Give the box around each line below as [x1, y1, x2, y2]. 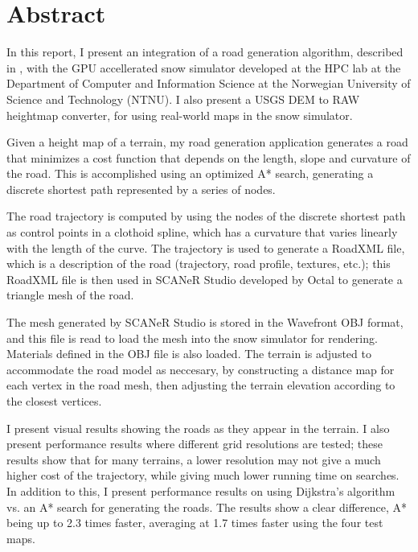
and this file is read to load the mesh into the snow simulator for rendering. [6, 329, 378, 346]
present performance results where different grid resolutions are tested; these [6, 435, 383, 452]
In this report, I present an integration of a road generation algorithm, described [6, 43, 404, 60]
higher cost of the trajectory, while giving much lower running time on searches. [6, 467, 400, 484]
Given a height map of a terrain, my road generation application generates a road [6, 134, 408, 150]
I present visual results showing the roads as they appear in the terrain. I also [6, 419, 390, 436]
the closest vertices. [6, 393, 102, 409]
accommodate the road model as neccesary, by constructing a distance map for [6, 360, 395, 377]
